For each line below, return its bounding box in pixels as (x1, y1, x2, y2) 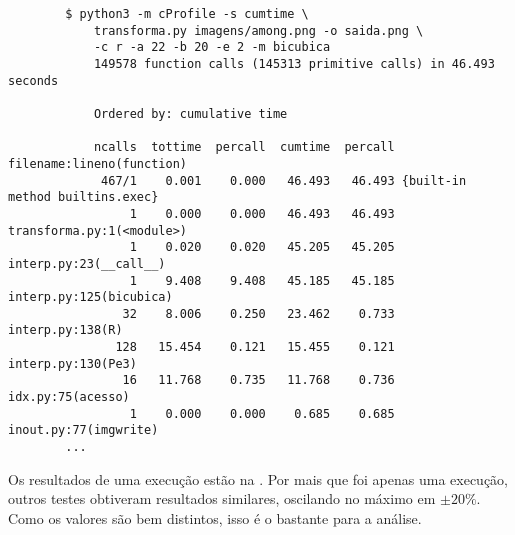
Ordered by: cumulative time (93, 106, 288, 121)
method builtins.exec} (8, 190, 159, 205)
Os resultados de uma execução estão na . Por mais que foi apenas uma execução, (8, 468, 508, 489)
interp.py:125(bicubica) (8, 290, 173, 305)
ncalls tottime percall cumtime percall (93, 140, 395, 155)
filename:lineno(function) (8, 156, 187, 171)
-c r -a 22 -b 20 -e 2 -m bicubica (93, 40, 331, 55)
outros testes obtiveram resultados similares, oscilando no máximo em (8, 488, 436, 509)
